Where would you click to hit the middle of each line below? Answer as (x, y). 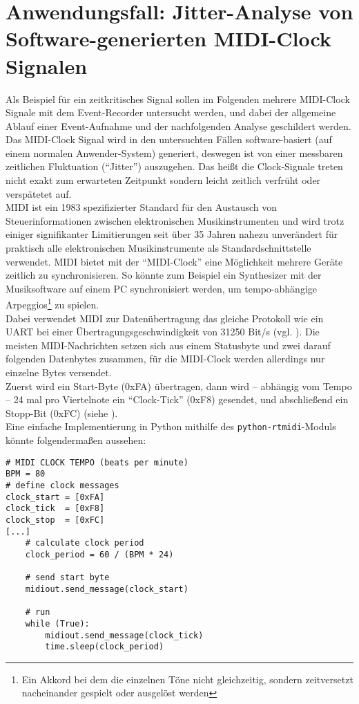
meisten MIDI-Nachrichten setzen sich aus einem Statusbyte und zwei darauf (168, 345)
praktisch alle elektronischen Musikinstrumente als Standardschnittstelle (158, 248)
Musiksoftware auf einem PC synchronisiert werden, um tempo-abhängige (161, 288)
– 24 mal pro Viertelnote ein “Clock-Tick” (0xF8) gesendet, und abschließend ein (177, 399)
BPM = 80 (26, 474)
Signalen (47, 65)
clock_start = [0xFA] (55, 497)
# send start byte (67, 578)
